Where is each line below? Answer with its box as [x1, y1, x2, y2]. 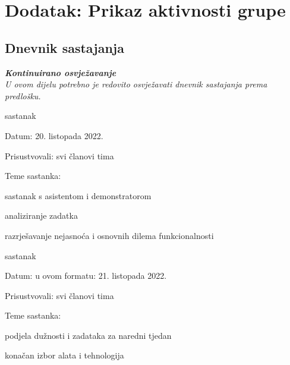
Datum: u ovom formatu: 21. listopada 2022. [5, 269, 167, 282]
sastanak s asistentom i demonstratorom [5, 189, 152, 202]
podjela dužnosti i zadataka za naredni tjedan [5, 329, 172, 341]
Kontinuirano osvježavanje [5, 66, 116, 78]
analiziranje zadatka [5, 209, 78, 222]
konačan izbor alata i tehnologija [5, 349, 124, 361]
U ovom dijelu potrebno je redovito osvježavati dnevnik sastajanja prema [5, 78, 267, 90]
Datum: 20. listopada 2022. [5, 129, 103, 141]
